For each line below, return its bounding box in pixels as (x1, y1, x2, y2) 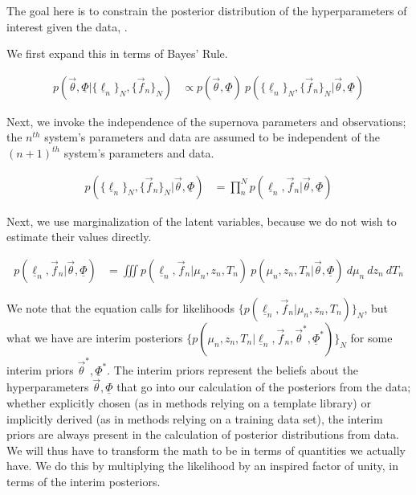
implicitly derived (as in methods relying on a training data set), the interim (6, 410, 383, 427)
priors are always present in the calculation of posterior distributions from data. (6, 426, 399, 443)
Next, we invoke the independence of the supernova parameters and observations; (6, 112, 406, 129)
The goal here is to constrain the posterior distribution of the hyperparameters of (6, 2, 407, 18)
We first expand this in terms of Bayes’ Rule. (6, 45, 228, 62)
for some (350, 329, 393, 346)
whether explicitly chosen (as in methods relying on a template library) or (6, 394, 371, 411)
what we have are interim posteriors (6, 329, 183, 346)
